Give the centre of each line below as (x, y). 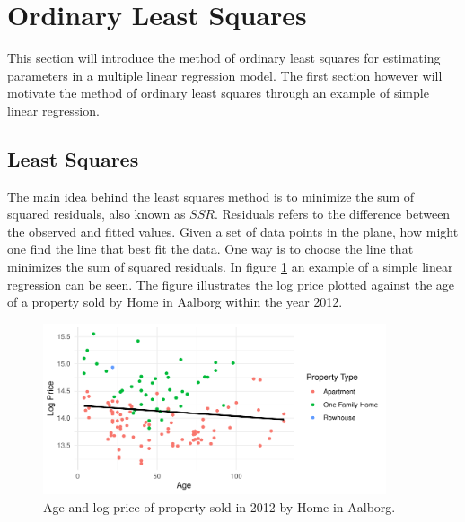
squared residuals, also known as (97, 214)
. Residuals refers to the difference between (332, 214)
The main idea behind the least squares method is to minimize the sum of (211, 196)
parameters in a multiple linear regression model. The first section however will (225, 75)
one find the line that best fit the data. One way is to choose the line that (211, 249)
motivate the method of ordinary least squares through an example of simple (218, 93)
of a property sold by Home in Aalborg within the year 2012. (175, 302)
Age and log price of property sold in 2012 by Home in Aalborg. (219, 506)
